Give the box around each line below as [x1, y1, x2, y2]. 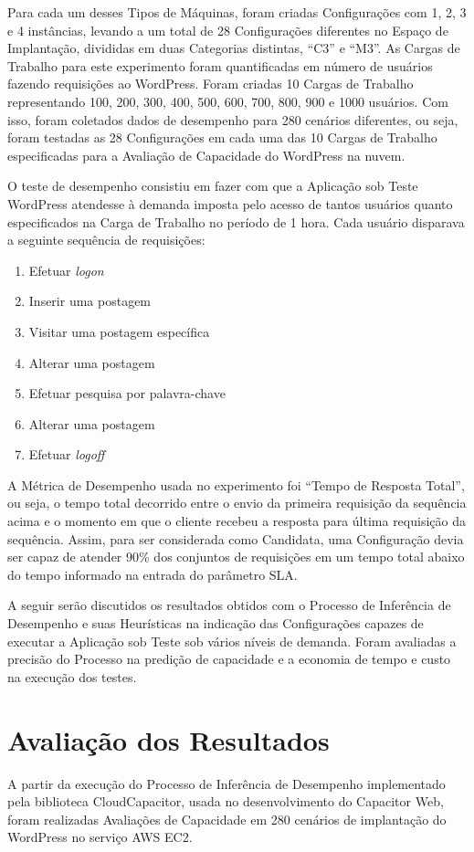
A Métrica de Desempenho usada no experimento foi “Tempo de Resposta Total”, [7, 475, 465, 494]
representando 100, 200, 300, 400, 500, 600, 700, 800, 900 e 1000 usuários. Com [7, 91, 448, 110]
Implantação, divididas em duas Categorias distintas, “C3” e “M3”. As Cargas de [7, 38, 460, 58]
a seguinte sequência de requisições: [7, 230, 205, 249]
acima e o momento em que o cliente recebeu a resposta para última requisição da [7, 511, 466, 531]
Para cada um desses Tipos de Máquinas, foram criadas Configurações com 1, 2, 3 [7, 3, 467, 21]
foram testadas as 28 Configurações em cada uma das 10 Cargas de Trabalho [7, 128, 437, 147]
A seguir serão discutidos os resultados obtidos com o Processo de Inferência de [7, 595, 451, 615]
